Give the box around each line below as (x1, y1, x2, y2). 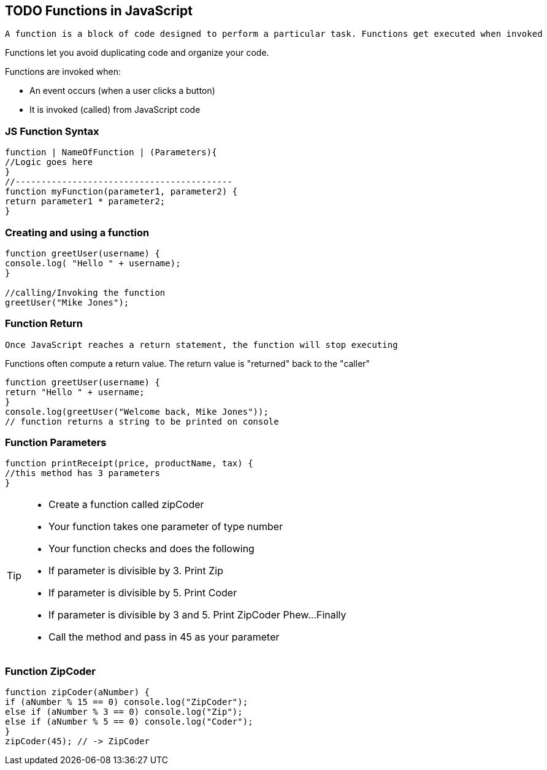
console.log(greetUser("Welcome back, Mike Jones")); (5, 406, 269, 417)
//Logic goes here (5, 157, 93, 167)
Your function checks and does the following (48, 542, 254, 555)
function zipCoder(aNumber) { (5, 687, 150, 698)
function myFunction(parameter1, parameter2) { (5, 187, 238, 197)
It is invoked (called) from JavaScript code (29, 104, 201, 115)
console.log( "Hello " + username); (5, 258, 181, 268)
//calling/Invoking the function (5, 287, 166, 298)
